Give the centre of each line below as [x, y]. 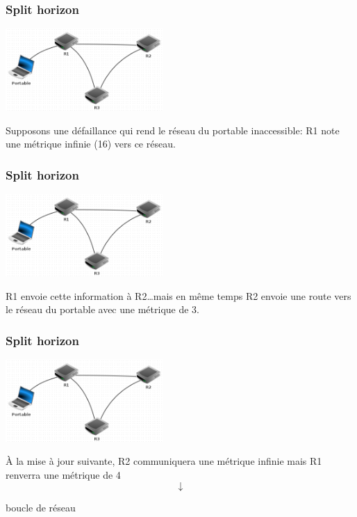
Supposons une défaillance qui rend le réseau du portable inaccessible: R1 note [173, 130]
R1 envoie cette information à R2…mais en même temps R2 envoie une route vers [178, 295]
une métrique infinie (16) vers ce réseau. [91, 144]
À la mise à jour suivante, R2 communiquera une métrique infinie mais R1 [164, 461]
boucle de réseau [41, 507]
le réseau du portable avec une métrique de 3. [103, 309]
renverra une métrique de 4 [63, 475]
